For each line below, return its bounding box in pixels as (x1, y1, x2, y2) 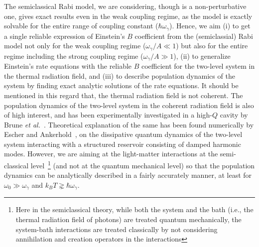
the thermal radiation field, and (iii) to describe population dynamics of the (4, 70, 235, 81)
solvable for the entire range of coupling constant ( (4, 20, 158, 31)
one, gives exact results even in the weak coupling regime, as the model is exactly (4, 10, 253, 21)
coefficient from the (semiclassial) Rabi (134, 30, 253, 41)
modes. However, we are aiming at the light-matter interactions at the (4, 148, 218, 159)
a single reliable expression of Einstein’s (4, 30, 125, 41)
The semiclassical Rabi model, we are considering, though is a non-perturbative (4, 1, 247, 11)
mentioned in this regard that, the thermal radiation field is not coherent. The (4, 90, 243, 100)
